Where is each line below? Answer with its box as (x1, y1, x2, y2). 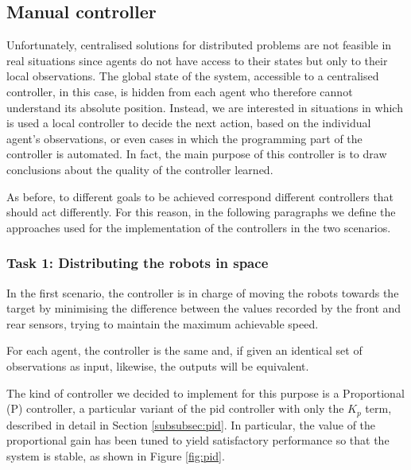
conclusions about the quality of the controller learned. (6, 161, 273, 177)
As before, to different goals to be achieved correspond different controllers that (6, 188, 394, 204)
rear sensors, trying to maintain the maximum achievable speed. (6, 315, 319, 332)
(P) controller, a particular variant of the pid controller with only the (6, 400, 344, 417)
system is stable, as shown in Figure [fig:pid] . (6, 447, 225, 464)
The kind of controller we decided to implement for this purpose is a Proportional (6, 384, 405, 401)
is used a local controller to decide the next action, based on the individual (6, 115, 371, 131)
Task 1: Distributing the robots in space (6, 253, 269, 273)
